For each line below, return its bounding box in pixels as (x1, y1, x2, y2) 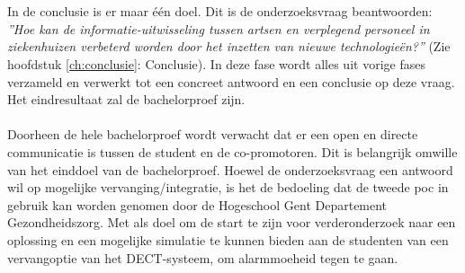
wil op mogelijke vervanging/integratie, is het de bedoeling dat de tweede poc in (7, 178, 449, 197)
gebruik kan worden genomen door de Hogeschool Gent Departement (7, 195, 388, 214)
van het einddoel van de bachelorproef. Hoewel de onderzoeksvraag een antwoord (7, 160, 453, 179)
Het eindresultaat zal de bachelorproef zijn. (7, 90, 246, 109)
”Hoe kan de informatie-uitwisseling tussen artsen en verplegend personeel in (7, 19, 430, 38)
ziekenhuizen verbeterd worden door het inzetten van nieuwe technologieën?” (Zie (7, 37, 451, 56)
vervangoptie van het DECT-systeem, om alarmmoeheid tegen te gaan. (7, 248, 398, 267)
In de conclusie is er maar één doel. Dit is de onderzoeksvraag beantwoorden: (7, 2, 433, 21)
